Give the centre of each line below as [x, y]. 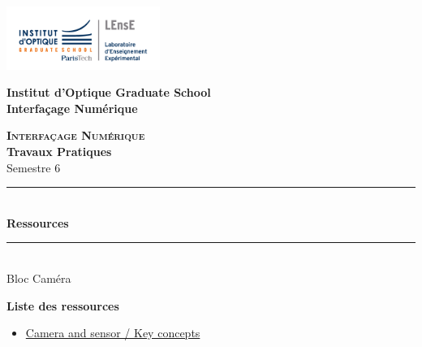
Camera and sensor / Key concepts [113, 333]
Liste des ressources [63, 305]
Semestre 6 [34, 167]
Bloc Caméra [39, 278]
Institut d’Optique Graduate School [109, 92]
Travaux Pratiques [59, 151]
